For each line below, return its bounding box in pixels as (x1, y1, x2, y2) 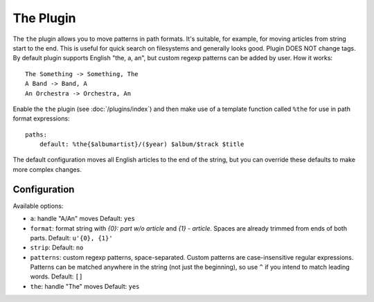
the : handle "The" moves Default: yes (30, 282, 140, 290)
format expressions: (12, 114, 70, 123)
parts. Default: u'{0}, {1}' (30, 233, 114, 242)
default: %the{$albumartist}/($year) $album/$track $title (39, 141, 244, 148)
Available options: (12, 202, 64, 210)
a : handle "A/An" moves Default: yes (30, 215, 135, 223)
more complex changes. (12, 165, 82, 173)
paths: (25, 130, 48, 139)
